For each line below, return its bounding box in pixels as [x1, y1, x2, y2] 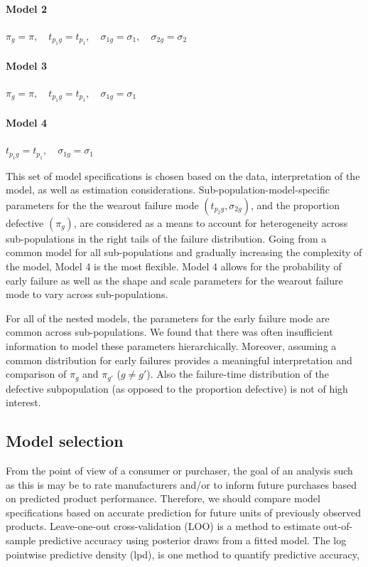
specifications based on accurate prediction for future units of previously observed [6, 504, 362, 519]
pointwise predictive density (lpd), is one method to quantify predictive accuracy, [6, 546, 359, 561]
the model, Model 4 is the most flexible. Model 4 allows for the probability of [6, 258, 342, 273]
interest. [6, 395, 41, 410]
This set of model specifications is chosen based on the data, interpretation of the [6, 168, 360, 183]
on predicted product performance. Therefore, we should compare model [6, 491, 320, 506]
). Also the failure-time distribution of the [146, 366, 329, 381]
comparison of [6, 366, 67, 381]
